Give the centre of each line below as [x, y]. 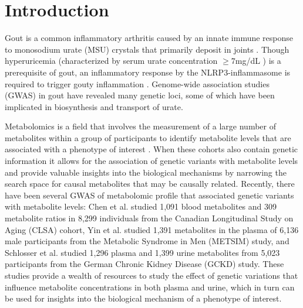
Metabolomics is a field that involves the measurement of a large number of [140, 126]
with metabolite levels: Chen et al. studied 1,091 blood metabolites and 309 [141, 206]
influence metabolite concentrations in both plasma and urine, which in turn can [150, 287]
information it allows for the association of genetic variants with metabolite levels [151, 161]
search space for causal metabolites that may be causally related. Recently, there [150, 184]
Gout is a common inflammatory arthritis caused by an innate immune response [149, 38]
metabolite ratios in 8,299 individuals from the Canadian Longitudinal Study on [149, 218]
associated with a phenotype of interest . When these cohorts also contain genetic [151, 149]
